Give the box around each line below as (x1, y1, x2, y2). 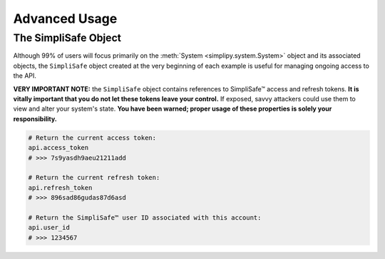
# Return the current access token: (28, 133, 157, 142)
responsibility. (13, 114, 57, 123)
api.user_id (28, 223, 71, 232)
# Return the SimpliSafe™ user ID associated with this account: (28, 213, 262, 221)
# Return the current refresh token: (28, 173, 160, 182)
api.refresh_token (28, 183, 93, 192)
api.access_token (28, 143, 89, 152)
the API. (13, 71, 37, 80)
